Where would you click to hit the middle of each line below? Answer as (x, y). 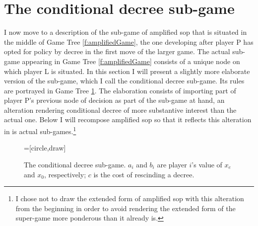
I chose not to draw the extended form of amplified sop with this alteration (130, 198)
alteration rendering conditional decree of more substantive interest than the (120, 110)
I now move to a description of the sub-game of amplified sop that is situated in (126, 32)
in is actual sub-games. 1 (40, 130)
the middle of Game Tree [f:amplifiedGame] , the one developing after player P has (129, 41)
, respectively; (65, 174)
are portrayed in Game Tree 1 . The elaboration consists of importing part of (120, 90)
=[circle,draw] (45, 148)
